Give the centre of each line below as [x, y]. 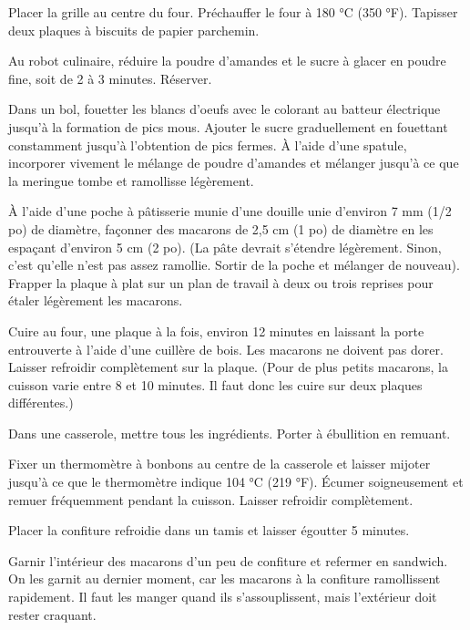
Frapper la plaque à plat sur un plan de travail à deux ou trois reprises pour [221, 282]
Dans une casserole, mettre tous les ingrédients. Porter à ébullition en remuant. [230, 433]
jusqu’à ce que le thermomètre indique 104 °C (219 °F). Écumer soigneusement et [236, 482]
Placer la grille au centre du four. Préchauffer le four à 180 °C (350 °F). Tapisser [233, 12]
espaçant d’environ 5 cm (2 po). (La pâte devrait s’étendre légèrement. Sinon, [225, 247]
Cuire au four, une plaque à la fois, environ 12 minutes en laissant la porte [216, 330]
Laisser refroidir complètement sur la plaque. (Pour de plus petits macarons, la [228, 367]
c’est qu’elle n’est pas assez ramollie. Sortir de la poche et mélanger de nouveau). [234, 265]
